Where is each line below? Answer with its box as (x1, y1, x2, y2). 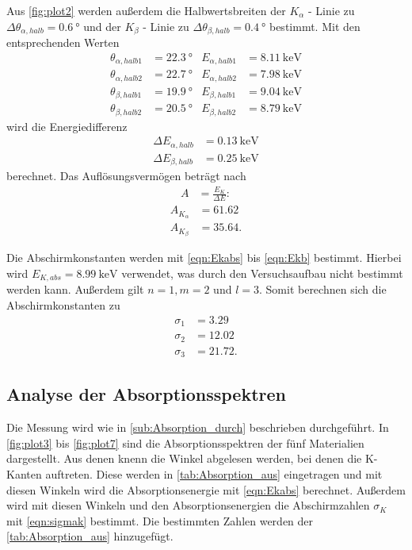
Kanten (6, 466, 42, 482)
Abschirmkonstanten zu (6, 296, 120, 313)
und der (83, 17, 121, 34)
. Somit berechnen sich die (258, 281, 387, 298)
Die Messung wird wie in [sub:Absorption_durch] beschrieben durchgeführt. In (6, 419, 389, 436)
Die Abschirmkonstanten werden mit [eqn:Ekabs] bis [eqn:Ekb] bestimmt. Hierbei (6, 249, 402, 266)
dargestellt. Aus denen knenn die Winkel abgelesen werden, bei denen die (6, 450, 362, 467)
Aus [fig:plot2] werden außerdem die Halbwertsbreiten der (6, 2, 286, 18)
